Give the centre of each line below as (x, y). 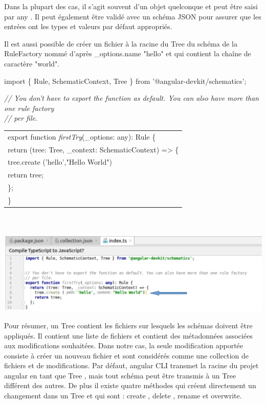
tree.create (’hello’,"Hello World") (60, 162)
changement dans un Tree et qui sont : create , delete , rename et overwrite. (123, 396)
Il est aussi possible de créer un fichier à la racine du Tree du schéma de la (121, 43)
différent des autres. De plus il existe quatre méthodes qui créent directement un (130, 385)
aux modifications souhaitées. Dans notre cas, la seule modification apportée (124, 345)
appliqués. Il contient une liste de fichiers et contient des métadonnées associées (128, 335)
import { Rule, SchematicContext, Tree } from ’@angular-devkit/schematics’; (125, 81)
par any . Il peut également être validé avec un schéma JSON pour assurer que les (133, 16)
